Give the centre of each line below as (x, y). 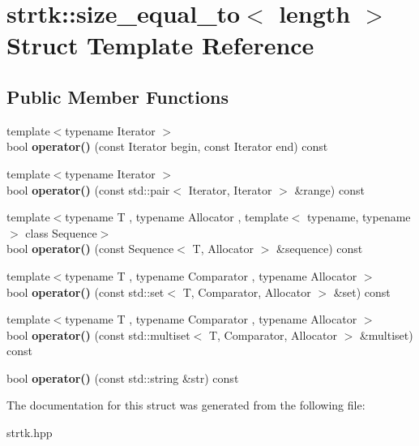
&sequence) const (320, 249)
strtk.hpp (30, 433)
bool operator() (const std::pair (88, 189)
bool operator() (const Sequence (90, 249)
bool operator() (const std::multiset (98, 334)
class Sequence (61, 232)
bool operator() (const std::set (86, 292)
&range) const (329, 189)
